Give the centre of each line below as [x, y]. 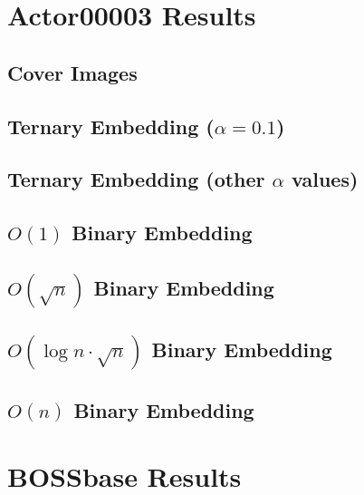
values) [325, 179]
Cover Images [72, 72]
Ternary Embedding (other [136, 179]
